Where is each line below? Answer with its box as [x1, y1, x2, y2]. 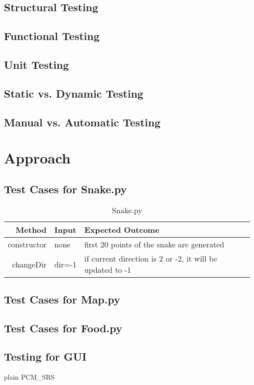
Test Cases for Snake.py [4, 181, 127, 196]
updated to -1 [84, 264, 131, 276]
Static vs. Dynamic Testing [4, 85, 144, 101]
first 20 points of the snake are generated [84, 239, 224, 250]
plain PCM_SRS [4, 372, 55, 382]
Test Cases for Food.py [4, 320, 122, 335]
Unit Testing [4, 57, 69, 72]
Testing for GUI [4, 349, 87, 364]
